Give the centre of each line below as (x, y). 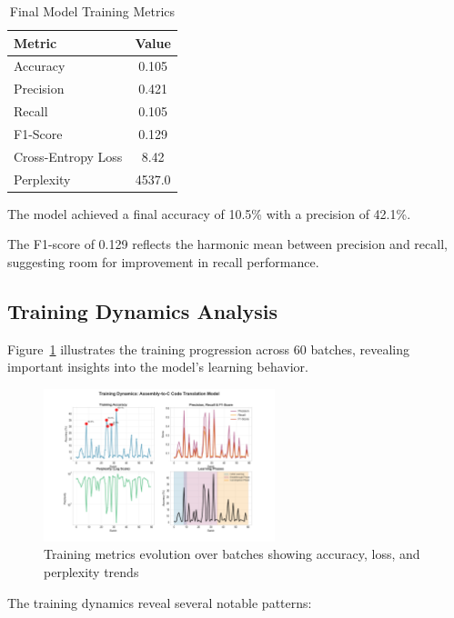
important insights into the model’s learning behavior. (158, 367)
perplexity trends (91, 572)
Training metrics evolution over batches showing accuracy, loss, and (232, 554)
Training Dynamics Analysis (143, 310)
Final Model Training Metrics (92, 11)
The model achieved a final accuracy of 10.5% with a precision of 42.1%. (209, 213)
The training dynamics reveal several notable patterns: (160, 602)
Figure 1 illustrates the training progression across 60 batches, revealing (209, 349)
